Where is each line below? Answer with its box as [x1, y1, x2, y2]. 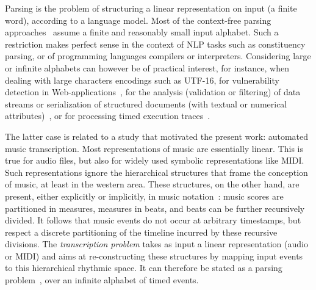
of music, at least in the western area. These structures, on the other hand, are [5, 178, 300, 190]
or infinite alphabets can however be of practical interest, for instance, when [5, 61, 289, 74]
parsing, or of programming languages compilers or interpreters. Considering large [5, 49, 311, 62]
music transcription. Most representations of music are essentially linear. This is [5, 142, 304, 154]
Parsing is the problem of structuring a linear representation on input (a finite [5, 2, 297, 14]
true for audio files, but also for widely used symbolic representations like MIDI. [5, 154, 304, 167]
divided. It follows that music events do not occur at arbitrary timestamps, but [5, 214, 301, 227]
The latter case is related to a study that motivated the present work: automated [5, 129, 309, 142]
